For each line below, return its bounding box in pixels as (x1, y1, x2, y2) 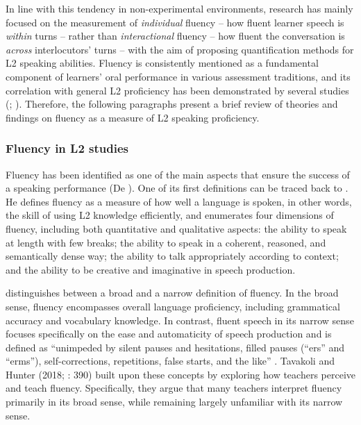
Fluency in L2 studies (6, 140, 128, 157)
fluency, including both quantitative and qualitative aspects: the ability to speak (6, 221, 347, 235)
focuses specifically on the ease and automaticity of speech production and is (6, 326, 332, 341)
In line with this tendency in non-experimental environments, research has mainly (6, 1, 353, 15)
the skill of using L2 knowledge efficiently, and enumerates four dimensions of (6, 208, 334, 222)
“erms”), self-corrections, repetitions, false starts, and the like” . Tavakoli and (6, 353, 335, 368)
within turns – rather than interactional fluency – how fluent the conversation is (6, 28, 345, 43)
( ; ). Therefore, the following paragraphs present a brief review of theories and (6, 97, 338, 111)
